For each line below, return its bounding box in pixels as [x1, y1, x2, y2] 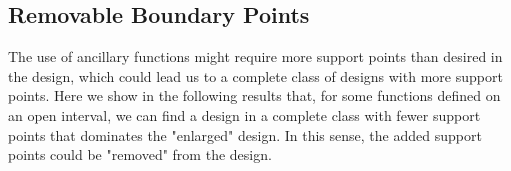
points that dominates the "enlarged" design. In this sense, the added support [8, 124, 482, 145]
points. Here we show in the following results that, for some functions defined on [8, 85, 501, 106]
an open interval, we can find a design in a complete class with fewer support [8, 104, 481, 125]
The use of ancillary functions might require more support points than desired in [8, 46, 503, 67]
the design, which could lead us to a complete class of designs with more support [8, 65, 503, 86]
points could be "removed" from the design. [8, 144, 272, 165]
